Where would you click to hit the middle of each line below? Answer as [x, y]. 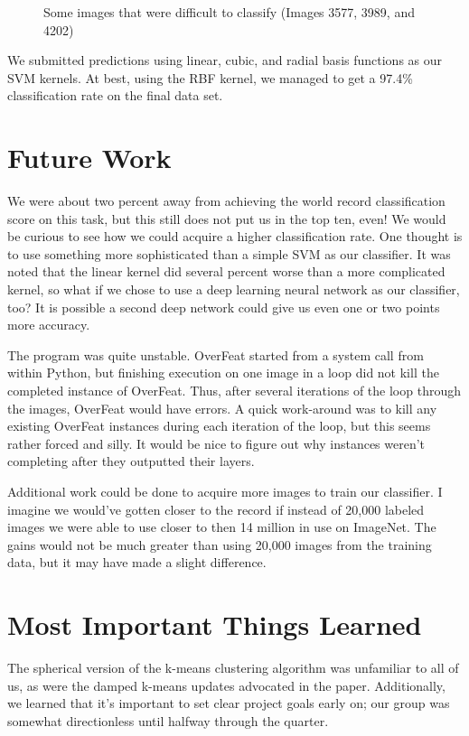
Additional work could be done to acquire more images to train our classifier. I [225, 491]
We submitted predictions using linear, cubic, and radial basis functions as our [225, 60]
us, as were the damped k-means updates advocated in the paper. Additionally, [226, 685]
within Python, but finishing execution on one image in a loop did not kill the [223, 373]
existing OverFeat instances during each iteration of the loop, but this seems [219, 426]
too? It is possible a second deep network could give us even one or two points [224, 307]
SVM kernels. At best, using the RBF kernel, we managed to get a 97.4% [210, 77]
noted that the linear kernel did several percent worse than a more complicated [226, 271]
